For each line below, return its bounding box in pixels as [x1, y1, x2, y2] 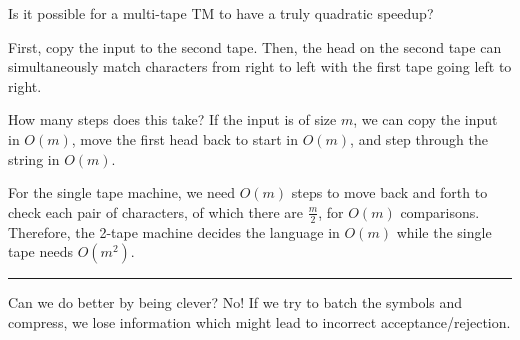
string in [8, 148, 60, 169]
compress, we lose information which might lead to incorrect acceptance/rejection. [8, 311, 511, 332]
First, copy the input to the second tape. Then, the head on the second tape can [8, 36, 502, 57]
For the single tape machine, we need [8, 182, 236, 203]
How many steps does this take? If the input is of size [8, 109, 337, 130]
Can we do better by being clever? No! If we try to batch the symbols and [8, 292, 463, 313]
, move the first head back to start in [71, 128, 298, 149]
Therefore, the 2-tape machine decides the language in [8, 221, 340, 242]
